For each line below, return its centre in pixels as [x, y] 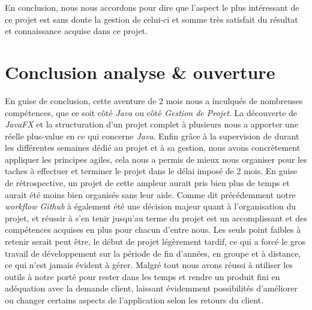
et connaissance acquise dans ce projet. [76, 31]
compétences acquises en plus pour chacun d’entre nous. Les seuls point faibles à [153, 230]
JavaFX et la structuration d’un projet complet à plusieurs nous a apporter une [151, 124]
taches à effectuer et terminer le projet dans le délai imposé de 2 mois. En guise [151, 171]
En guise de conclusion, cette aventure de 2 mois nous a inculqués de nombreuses [154, 100]
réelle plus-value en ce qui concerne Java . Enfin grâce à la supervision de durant [152, 136]
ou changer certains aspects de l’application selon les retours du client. [134, 300]
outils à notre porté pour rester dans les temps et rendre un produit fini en [142, 276]
